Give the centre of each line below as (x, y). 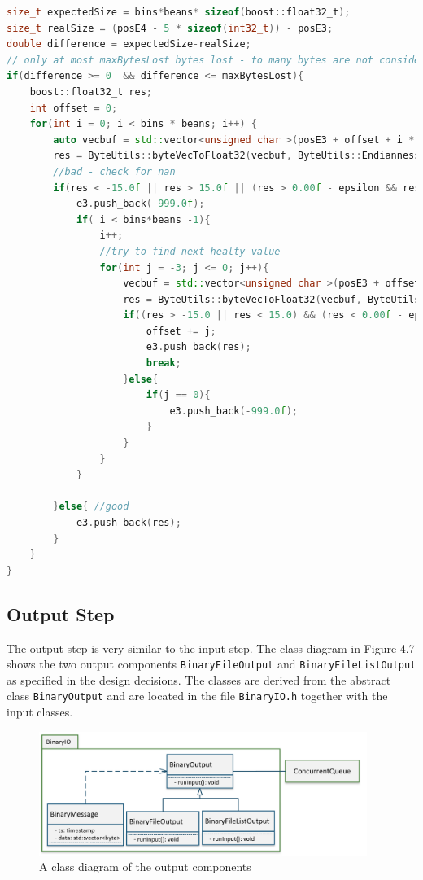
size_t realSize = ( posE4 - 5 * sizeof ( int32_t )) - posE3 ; (170, 28)
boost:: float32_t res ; (91, 92)
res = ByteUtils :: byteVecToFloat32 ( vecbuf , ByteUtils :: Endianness (237, 156)
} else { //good (91, 507)
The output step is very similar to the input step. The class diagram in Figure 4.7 (211, 648)
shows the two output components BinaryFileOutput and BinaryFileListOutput (211, 664)
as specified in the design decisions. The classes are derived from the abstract (199, 679)
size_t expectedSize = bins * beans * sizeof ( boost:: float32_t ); (179, 12)
